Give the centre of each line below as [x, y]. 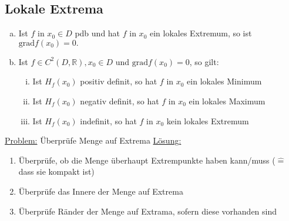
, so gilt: [204, 61]
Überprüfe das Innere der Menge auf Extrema [101, 191]
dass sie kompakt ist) [56, 171]
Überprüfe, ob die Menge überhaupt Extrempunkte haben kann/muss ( [147, 160]
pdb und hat [98, 33]
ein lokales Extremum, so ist [201, 33]
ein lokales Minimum [224, 81]
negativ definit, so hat [120, 101]
